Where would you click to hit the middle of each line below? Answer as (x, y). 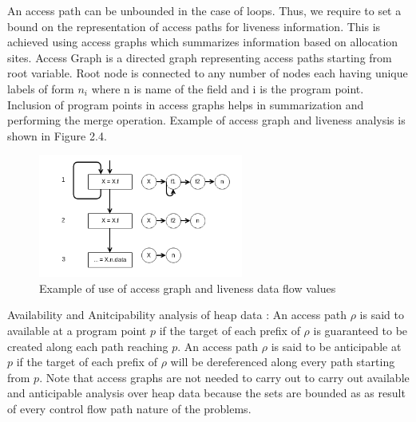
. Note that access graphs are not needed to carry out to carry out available (224, 377)
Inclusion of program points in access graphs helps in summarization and (186, 104)
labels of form (41, 88)
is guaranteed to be (361, 330)
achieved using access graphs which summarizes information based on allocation (203, 42)
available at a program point (77, 330)
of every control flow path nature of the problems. (129, 408)
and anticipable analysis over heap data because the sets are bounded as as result (206, 393)
